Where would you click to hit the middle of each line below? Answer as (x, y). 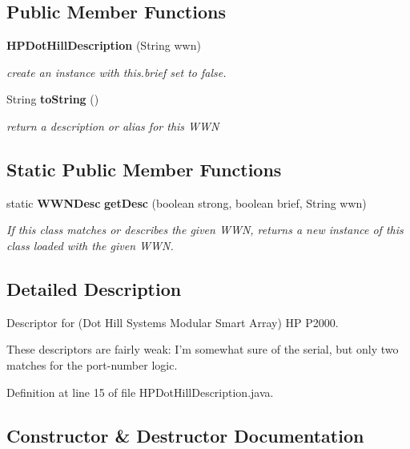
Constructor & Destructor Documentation (185, 435)
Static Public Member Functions (144, 169)
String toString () (53, 99)
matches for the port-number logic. (92, 364)
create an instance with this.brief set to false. (117, 72)
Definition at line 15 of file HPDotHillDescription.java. (140, 392)
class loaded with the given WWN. (90, 245)
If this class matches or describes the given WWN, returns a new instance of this (205, 230)
